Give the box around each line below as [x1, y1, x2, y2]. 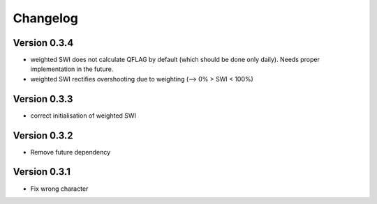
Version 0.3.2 [13, 130, 73, 141]
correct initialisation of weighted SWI [30, 111, 136, 120]
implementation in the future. [30, 65, 114, 73]
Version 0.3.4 [13, 37, 74, 49]
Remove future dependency [30, 148, 111, 156]
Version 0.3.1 [13, 166, 71, 178]
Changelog [13, 10, 78, 26]
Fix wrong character [30, 185, 89, 193]
